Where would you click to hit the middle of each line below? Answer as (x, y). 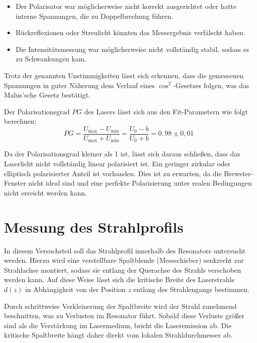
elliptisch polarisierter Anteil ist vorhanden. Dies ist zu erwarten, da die (113, 173)
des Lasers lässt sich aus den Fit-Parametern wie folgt (166, 111)
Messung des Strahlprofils (94, 226)
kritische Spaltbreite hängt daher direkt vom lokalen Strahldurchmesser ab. (118, 335)
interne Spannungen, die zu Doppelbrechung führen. (94, 16)
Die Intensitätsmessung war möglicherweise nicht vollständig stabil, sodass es (132, 49)
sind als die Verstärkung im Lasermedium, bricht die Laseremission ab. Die (118, 325)
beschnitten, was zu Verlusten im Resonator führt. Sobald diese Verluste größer (124, 316)
